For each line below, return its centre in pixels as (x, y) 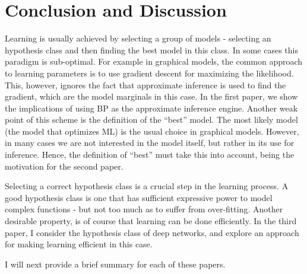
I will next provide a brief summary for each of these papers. (115, 264)
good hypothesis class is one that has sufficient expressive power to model (139, 197)
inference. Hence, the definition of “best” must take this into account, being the (150, 154)
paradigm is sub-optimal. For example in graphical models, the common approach (154, 61)
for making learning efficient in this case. (79, 244)
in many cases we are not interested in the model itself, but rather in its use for (150, 143)
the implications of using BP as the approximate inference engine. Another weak (151, 108)
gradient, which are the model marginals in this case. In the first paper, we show (151, 96)
